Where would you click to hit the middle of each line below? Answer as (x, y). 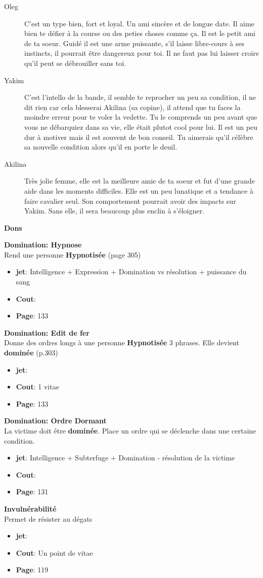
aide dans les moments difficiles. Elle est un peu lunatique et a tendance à (139, 190)
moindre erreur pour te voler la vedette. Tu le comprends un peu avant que (141, 117)
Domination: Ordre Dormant (55, 421)
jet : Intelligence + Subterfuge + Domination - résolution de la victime (125, 458)
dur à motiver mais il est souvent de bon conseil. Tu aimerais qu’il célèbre (139, 137)
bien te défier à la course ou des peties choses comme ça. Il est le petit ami (140, 33)
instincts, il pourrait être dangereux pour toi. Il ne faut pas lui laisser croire (142, 53)
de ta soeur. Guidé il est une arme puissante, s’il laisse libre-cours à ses (134, 43)
